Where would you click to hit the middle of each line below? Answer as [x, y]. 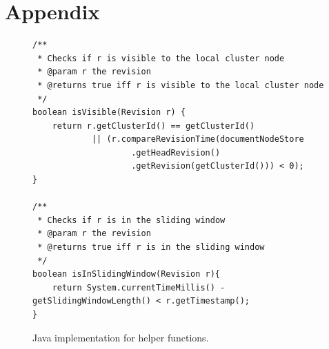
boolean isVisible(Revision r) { [109, 113]
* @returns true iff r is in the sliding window [151, 247]
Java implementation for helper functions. [121, 337]
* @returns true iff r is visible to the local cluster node [181, 85]
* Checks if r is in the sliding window [131, 220]
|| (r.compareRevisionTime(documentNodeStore [198, 139]
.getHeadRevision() [176, 152]
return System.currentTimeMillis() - [139, 287]
